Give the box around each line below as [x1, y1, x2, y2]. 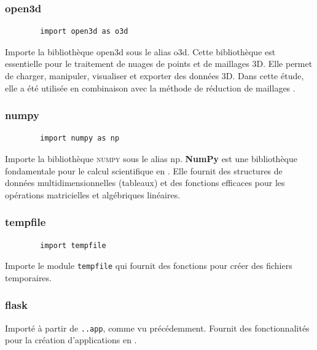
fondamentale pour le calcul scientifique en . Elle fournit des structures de [5, 164, 283, 177]
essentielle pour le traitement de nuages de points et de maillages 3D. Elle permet [5, 57, 313, 70]
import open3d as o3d [40, 27, 128, 36]
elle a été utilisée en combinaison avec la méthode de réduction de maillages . [5, 81, 295, 94]
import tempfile [40, 241, 106, 250]
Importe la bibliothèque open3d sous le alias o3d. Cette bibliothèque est [5, 45, 276, 58]
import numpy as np [40, 134, 120, 143]
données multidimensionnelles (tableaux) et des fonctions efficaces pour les [5, 176, 285, 189]
